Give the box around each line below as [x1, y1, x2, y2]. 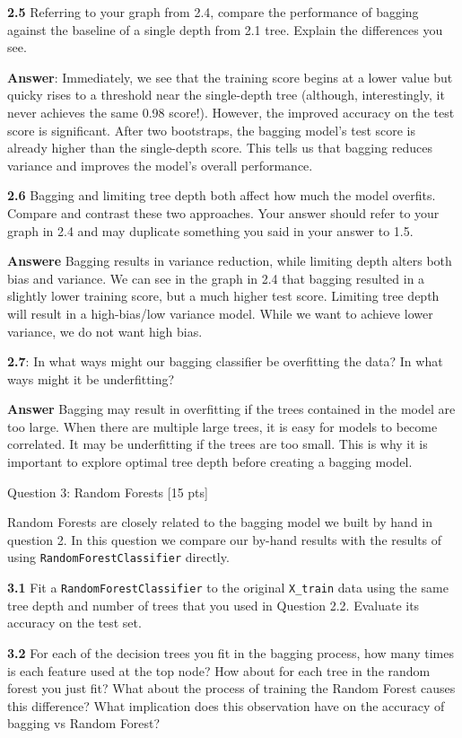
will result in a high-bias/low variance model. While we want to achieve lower [7, 303, 433, 322]
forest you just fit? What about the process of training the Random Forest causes [7, 679, 456, 698]
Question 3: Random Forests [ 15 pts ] [7, 482, 208, 501]
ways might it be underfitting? [7, 369, 175, 388]
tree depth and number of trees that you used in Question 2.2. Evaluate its [7, 595, 420, 614]
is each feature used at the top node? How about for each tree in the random [7, 661, 431, 680]
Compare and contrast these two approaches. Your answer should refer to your [7, 203, 440, 222]
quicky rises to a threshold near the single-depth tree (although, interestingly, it [7, 85, 445, 104]
